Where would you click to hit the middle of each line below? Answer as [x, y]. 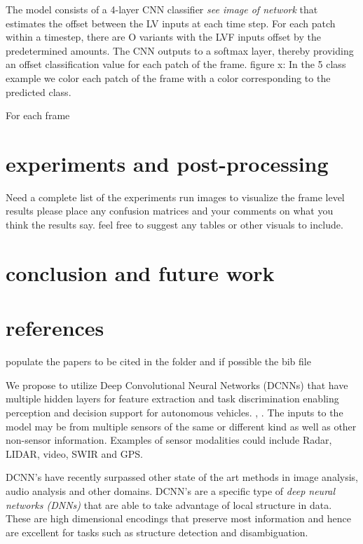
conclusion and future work [140, 272]
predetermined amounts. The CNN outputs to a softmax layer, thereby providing [180, 50]
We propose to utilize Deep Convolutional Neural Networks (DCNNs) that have [177, 385]
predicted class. [39, 91]
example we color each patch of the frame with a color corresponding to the [168, 77]
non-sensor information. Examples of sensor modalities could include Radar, [169, 440]
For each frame [38, 115]
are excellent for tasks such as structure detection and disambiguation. [157, 532]
